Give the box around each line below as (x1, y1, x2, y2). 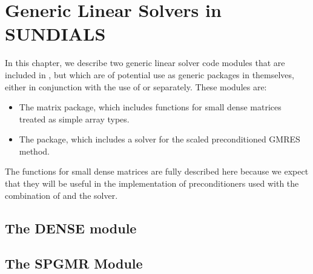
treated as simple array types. (19, 112, 130, 125)
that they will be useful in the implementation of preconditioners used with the (5, 177, 299, 190)
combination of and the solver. (5, 189, 118, 201)
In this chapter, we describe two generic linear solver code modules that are (5, 56, 285, 69)
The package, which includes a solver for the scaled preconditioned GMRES (19, 133, 300, 145)
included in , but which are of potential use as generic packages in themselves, (5, 68, 294, 81)
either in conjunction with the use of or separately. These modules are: (5, 80, 267, 93)
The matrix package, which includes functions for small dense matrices (19, 101, 282, 113)
